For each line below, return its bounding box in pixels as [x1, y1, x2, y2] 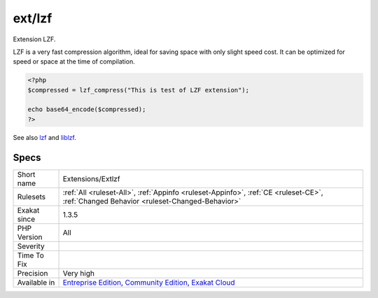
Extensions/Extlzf [62, 173, 120, 183]
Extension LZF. [13, 35, 56, 43]
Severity [17, 241, 45, 251]
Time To [17, 250, 45, 260]
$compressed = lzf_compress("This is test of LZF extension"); [27, 86, 250, 94]
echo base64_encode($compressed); [27, 106, 146, 113]
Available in [17, 277, 55, 287]
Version [17, 232, 43, 241]
